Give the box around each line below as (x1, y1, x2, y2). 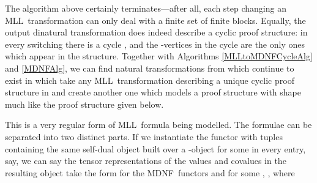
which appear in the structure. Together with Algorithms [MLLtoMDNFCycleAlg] (5, 50, 313, 62)
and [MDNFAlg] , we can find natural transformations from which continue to (5, 61, 294, 74)
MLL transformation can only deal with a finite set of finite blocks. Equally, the (5, 13, 306, 26)
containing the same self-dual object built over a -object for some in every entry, (5, 142, 306, 155)
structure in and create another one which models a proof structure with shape (5, 86, 301, 99)
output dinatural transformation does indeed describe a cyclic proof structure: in (5, 26, 308, 39)
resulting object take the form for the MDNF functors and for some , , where (5, 166, 295, 179)
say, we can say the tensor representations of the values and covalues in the (5, 154, 286, 167)
